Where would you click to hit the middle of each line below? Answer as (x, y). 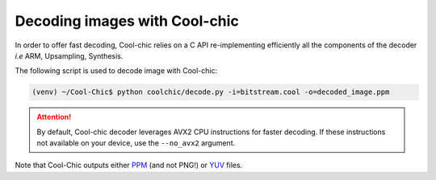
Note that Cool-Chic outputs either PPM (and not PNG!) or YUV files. (129, 166)
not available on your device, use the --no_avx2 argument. (136, 143)
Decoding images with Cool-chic (127, 21)
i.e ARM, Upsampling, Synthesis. (69, 55)
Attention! (54, 117)
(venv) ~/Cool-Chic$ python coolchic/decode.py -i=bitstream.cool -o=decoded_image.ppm (211, 92)
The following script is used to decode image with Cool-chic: (116, 71)
